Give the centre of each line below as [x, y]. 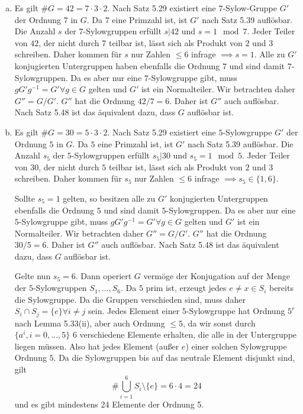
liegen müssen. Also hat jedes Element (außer [97, 346]
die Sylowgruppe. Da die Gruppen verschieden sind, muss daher [130, 299]
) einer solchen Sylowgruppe [236, 346]
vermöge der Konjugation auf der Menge [217, 276]
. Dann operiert [104, 276]
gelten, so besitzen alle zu [109, 198]
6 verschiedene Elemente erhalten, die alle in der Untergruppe [185, 334]
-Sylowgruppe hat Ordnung [236, 311]
